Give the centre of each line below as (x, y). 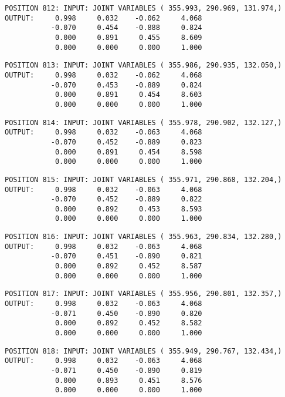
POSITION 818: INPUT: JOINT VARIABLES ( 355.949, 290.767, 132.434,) (143, 351)
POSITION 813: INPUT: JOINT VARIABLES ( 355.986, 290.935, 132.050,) (143, 65)
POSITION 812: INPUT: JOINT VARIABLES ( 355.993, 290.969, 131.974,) (143, 8)
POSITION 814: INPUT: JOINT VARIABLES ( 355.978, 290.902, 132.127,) (143, 122)
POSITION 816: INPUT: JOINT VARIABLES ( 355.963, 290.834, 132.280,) (143, 237)
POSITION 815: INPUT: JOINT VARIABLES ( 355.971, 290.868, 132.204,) (143, 179)
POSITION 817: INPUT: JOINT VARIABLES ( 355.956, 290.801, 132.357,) (143, 294)
